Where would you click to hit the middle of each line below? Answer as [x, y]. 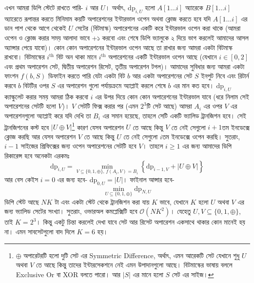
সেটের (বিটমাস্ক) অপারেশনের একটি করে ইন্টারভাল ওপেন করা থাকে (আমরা [158, 28]
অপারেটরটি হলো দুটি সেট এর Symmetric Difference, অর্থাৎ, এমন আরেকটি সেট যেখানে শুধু [132, 255]
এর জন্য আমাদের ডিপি [207, 146]
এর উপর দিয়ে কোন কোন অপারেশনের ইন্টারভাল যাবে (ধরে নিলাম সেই [172, 96]
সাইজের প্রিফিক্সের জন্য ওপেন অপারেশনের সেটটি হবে [78, 146]
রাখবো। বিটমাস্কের [25, 57]
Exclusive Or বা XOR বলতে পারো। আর [68, 274]
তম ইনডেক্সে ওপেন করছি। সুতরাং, [201, 136]
